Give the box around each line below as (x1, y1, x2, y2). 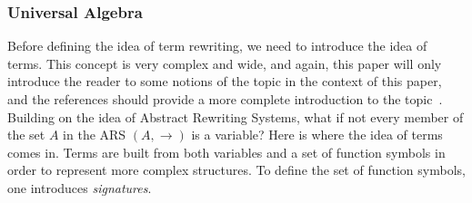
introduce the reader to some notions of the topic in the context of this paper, (7, 72, 442, 91)
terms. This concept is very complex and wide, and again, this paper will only (7, 53, 442, 72)
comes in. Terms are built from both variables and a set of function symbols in (7, 142, 446, 161)
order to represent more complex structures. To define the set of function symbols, (7, 160, 466, 179)
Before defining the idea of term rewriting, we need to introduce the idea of (7, 36, 427, 55)
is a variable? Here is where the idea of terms (191, 125, 443, 144)
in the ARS (63, 125, 126, 144)
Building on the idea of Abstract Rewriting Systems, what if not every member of (7, 107, 464, 126)
